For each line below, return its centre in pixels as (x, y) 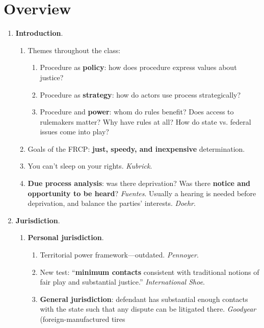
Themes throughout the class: (74, 50)
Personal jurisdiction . (66, 237)
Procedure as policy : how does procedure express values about (138, 67)
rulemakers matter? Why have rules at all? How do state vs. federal (146, 121)
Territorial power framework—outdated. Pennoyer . (119, 255)
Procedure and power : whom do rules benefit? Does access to (137, 112)
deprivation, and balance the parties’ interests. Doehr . (112, 203)
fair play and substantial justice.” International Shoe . (123, 282)
